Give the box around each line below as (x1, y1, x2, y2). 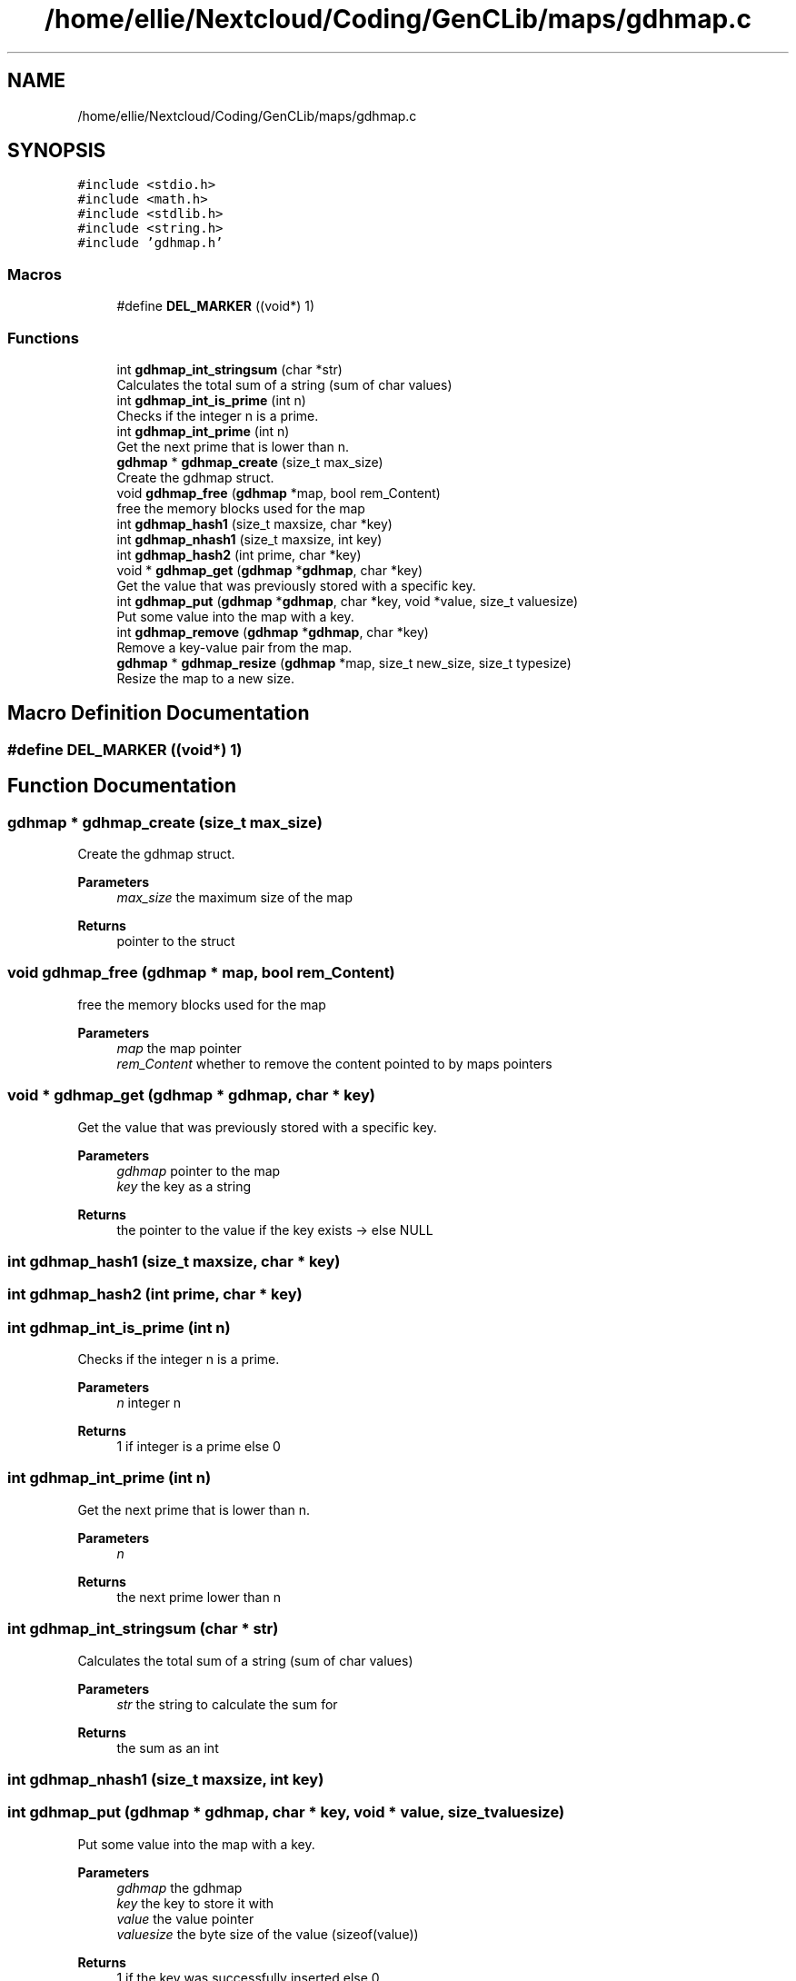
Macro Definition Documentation (7, 702, 310, 725)
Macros (7, 264, 62, 284)
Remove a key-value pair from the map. (116, 639, 353, 655)
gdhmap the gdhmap (116, 1879, 243, 1896)
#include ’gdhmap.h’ (77, 235, 224, 251)
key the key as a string (116, 1178, 251, 1194)
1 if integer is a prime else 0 (116, 1438, 281, 1454)
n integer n (116, 1395, 182, 1410)
